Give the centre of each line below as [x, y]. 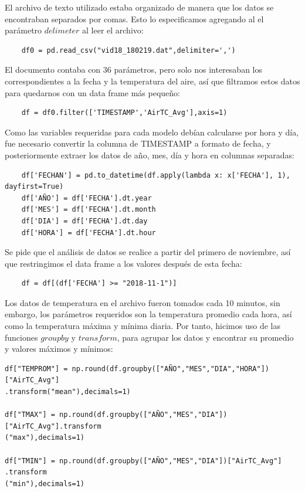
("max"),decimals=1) [45, 438]
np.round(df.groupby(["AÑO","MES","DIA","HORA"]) [171, 369]
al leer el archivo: [113, 30]
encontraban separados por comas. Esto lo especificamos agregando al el [134, 18]
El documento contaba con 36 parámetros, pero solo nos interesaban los [133, 69]
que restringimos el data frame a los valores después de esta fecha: [123, 263]
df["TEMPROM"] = [36, 369]
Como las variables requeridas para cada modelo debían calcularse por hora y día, [152, 132]
